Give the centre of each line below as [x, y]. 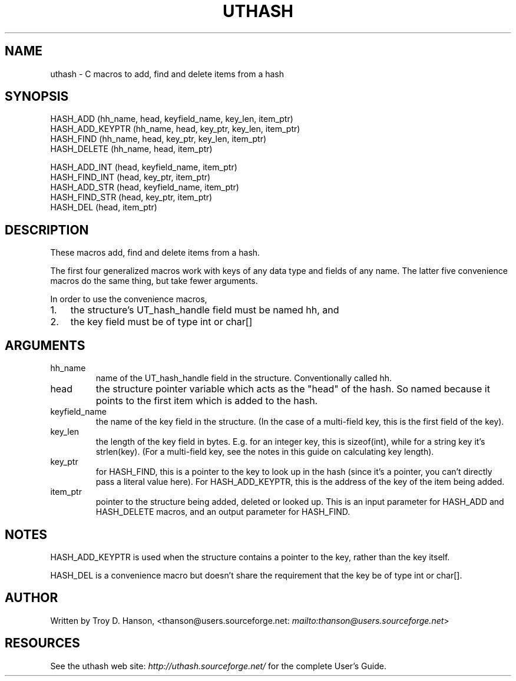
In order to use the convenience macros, [129, 299]
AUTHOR [32, 598]
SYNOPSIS [37, 97]
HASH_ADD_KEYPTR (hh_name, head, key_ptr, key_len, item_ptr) [175, 129]
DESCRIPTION [47, 230]
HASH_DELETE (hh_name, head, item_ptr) [131, 149]
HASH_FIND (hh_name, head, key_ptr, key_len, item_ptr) [158, 139]
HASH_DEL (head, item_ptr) [104, 207]
